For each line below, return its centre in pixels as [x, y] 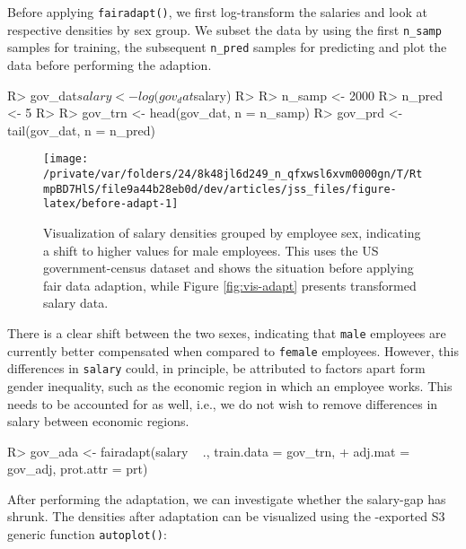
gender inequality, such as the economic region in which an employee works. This [230, 385]
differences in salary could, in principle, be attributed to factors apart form [216, 368]
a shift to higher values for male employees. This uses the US [211, 250]
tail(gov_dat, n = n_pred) [81, 130]
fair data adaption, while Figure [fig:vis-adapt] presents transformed [230, 285]
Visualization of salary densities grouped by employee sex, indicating [232, 232]
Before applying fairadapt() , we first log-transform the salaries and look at [217, 12]
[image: [66, 159]
